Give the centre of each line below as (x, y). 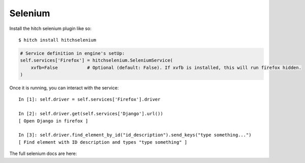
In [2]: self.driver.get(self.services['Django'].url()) (91, 114)
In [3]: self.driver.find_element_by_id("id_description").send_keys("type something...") (135, 135)
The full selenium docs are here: (43, 154)
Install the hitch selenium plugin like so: (50, 28)
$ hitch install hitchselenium (57, 40)
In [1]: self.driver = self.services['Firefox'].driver (89, 100)
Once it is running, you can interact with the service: (64, 88)
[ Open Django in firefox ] (53, 121)
